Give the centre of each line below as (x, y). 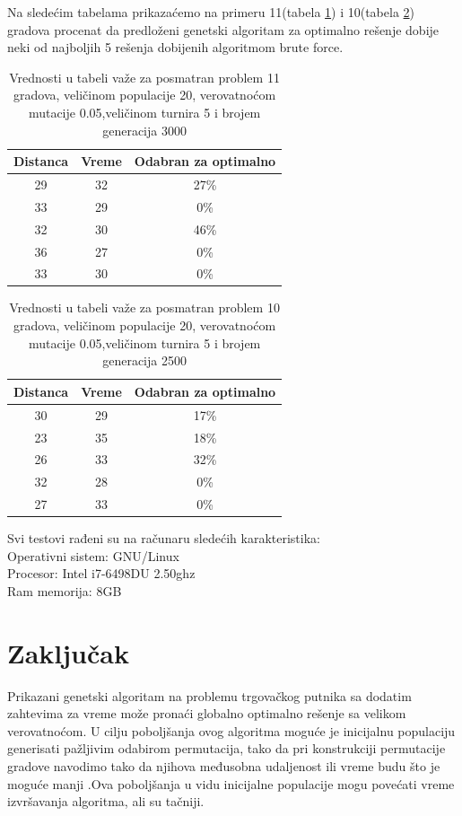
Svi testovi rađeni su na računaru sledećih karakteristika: (164, 538)
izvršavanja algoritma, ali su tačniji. (106, 801)
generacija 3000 (144, 130)
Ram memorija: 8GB (65, 590)
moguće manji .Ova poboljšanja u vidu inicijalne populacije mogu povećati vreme (231, 783)
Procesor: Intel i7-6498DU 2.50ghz (101, 573)
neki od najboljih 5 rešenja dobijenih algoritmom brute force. (175, 47)
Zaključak (68, 652)
